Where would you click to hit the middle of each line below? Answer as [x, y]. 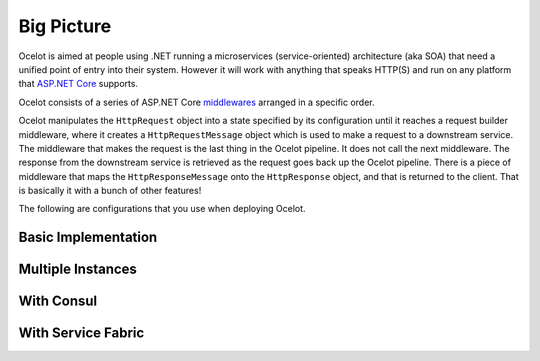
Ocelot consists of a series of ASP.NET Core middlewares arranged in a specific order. [196, 102]
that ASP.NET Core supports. [78, 84]
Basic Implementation [88, 237]
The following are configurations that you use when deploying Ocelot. [162, 209]
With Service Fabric [81, 333]
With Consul [58, 301]
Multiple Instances [77, 269]
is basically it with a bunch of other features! [110, 191]
